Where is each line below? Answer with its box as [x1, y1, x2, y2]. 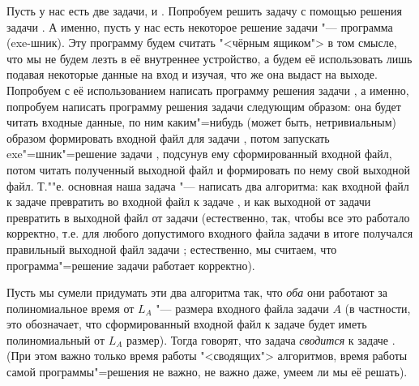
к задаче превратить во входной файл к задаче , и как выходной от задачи [6, 193, 371, 210]
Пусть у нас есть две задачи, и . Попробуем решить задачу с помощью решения [6, 2, 403, 19]
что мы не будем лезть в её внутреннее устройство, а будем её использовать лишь [6, 49, 413, 66]
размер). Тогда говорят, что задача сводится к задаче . [126, 331, 395, 348]
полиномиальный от [6, 331, 105, 348]
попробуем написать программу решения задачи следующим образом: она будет [6, 97, 401, 114]
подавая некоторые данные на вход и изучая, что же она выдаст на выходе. [6, 66, 378, 83]
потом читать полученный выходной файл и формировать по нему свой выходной [6, 161, 410, 178]
